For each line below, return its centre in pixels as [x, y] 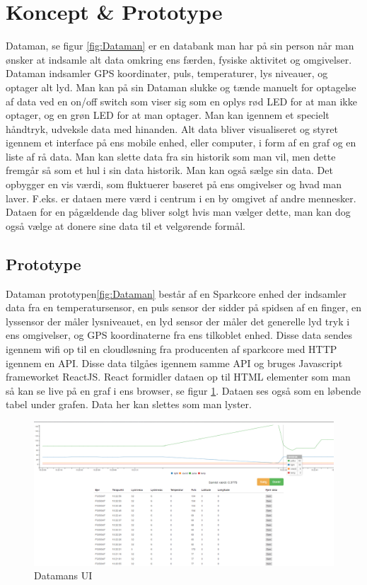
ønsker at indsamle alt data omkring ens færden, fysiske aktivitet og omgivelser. [179, 59]
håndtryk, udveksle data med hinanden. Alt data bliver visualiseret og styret [172, 128]
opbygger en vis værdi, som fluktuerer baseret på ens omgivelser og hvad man [174, 184]
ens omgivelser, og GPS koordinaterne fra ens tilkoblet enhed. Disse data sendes [179, 335]
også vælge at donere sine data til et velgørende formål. [126, 225]
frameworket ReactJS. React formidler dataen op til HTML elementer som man [178, 377]
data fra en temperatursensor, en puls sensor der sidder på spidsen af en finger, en [183, 307]
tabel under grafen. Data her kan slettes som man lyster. [129, 404]
